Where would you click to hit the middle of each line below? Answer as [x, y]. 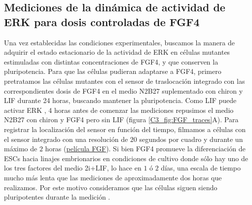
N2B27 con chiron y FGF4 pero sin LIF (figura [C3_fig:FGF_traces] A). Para [121, 120]
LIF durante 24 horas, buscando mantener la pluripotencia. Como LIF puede [120, 100]
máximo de [21, 149]
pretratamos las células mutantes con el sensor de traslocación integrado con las [125, 81]
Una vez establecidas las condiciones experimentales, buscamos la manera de [119, 42]
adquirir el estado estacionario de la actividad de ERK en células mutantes [117, 52]
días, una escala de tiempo [201, 168]
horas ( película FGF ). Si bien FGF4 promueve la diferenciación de [145, 149]
